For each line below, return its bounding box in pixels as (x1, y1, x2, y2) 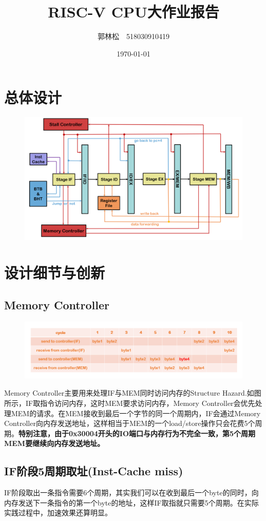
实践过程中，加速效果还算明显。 (4, 507, 112, 518)
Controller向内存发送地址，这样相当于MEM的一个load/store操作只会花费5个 (4, 418, 255, 429)
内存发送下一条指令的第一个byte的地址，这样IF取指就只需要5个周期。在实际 (4, 497, 259, 508)
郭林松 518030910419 (98, 31, 169, 42)
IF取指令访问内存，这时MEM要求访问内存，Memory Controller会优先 (25, 398, 255, 408)
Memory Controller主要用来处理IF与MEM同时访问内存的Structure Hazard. (4, 387, 247, 398)
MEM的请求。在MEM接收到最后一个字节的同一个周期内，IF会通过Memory (11, 407, 261, 418)
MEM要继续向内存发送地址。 (4, 438, 105, 449)
